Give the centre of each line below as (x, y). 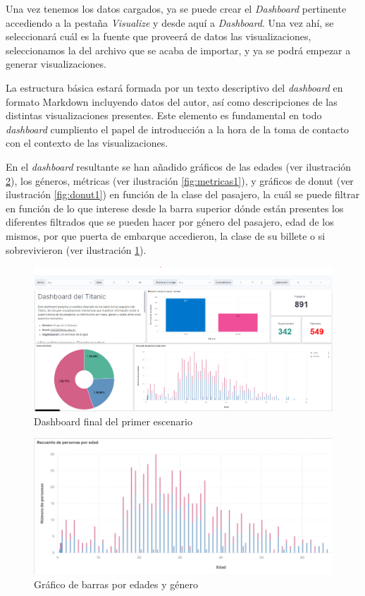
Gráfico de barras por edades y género (116, 584)
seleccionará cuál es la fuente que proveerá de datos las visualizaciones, (159, 36)
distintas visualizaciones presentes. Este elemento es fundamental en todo (164, 115)
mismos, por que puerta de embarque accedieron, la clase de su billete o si (166, 235)
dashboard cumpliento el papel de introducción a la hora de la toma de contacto (178, 129)
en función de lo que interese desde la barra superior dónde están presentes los (175, 208)
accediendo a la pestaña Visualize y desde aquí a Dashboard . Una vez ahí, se (170, 22)
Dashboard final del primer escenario (113, 421)
